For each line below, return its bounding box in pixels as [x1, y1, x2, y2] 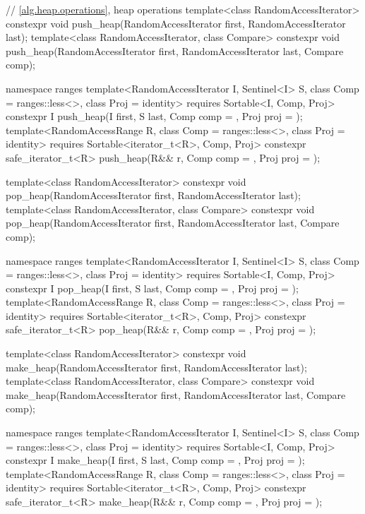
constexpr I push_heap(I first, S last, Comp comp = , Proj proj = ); [6, 109, 303, 124]
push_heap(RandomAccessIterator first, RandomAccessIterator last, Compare [6, 43, 344, 58]
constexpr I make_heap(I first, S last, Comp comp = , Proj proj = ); [6, 453, 305, 467]
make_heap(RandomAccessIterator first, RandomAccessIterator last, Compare [6, 387, 346, 402]
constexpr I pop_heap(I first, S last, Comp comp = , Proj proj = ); [6, 280, 299, 295]
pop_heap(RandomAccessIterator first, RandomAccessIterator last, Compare [6, 215, 340, 230]
